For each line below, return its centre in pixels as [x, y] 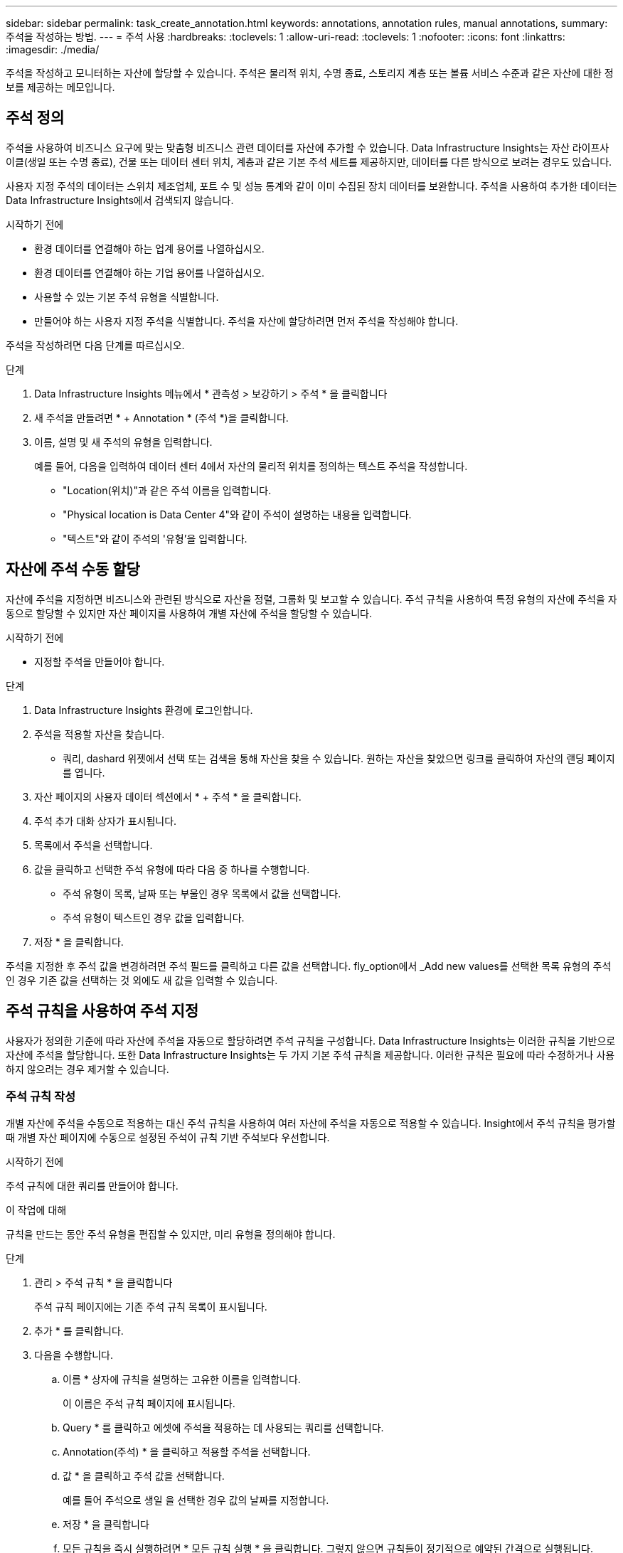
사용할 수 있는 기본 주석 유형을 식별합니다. [127, 297]
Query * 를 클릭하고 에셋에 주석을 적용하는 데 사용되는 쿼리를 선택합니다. [223, 1428]
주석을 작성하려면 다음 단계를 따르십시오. [95, 345]
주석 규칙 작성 [41, 1096]
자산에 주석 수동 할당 [73, 570]
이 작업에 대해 [36, 1210]
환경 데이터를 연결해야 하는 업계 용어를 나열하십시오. [149, 248]
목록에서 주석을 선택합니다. [94, 845]
